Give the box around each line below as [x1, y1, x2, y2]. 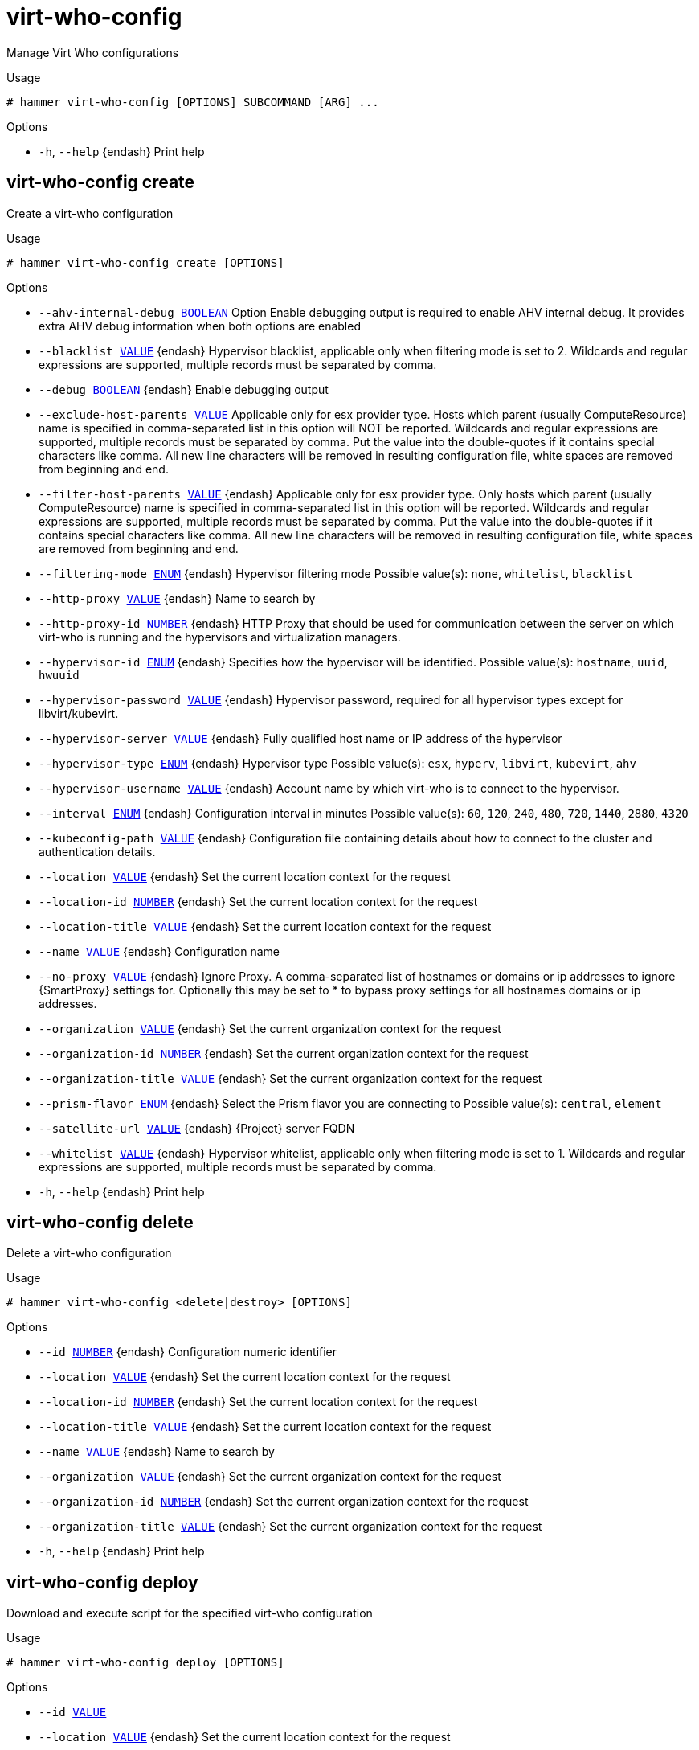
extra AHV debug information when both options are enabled [39, 318, 361, 333]
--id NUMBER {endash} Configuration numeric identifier [39, 1345, 337, 1359]
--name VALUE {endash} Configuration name [39, 944, 280, 958]
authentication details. [39, 844, 156, 859]
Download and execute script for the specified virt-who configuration [6, 1606, 373, 1621]
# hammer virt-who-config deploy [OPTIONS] [6, 1656, 284, 1670]
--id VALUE [39, 1706, 107, 1719]
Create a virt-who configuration [6, 206, 174, 220]
